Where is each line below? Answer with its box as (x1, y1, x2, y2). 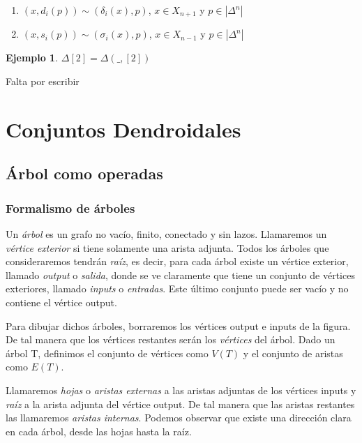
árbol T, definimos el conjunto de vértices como (6, 345, 209, 360)
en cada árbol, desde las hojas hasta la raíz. (6, 423, 192, 438)
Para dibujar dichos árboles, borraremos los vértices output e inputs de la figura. (6, 318, 351, 333)
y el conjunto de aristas (243, 345, 343, 360)
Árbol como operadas (6, 163, 163, 184)
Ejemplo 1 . (6, 50, 59, 65)
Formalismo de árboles (6, 199, 135, 216)
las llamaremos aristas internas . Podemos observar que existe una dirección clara (6, 410, 352, 425)
